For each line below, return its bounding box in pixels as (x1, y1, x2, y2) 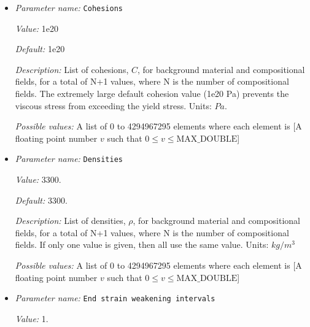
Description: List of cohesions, (15, 63, 129, 75)
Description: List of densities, (15, 214, 126, 227)
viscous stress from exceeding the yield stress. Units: (15, 99, 212, 112)
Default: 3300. (15, 193, 68, 206)
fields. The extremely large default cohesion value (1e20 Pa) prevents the (15, 87, 289, 100)
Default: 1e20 (15, 42, 65, 55)
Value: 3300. (15, 173, 61, 186)
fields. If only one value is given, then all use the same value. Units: (15, 238, 269, 251)
